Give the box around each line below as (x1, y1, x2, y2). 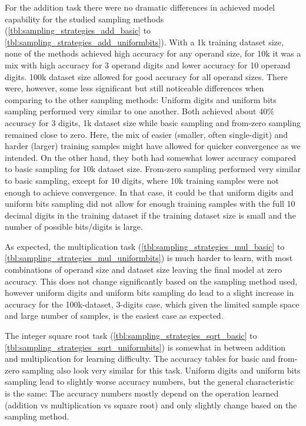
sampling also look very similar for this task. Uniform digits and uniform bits (22, 364, 301, 376)
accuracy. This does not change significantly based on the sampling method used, (5, 275, 298, 287)
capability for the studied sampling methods (5, 12, 164, 25)
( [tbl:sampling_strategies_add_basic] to (5, 24, 151, 37)
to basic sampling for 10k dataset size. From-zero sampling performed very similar (5, 163, 301, 175)
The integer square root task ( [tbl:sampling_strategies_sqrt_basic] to (5, 329, 257, 342)
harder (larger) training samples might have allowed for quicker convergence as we (5, 140, 301, 152)
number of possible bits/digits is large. (5, 220, 143, 233)
